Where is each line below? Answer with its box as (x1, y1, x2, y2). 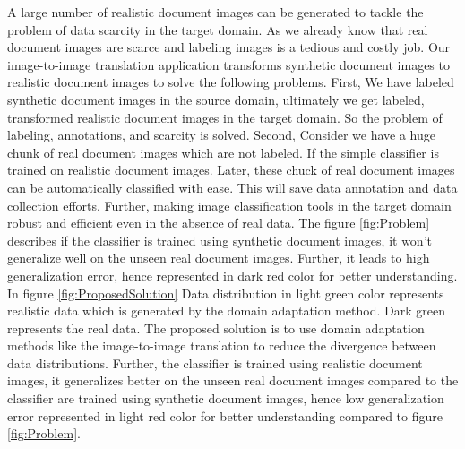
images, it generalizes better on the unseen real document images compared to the (7, 371, 459, 390)
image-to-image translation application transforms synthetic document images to (7, 55, 450, 73)
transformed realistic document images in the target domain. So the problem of (7, 108, 443, 126)
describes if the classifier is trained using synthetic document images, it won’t (7, 230, 432, 249)
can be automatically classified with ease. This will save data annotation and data (7, 177, 458, 196)
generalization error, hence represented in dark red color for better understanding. (7, 265, 458, 284)
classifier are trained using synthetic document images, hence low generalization (7, 389, 444, 408)
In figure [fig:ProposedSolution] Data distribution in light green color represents (7, 283, 444, 302)
